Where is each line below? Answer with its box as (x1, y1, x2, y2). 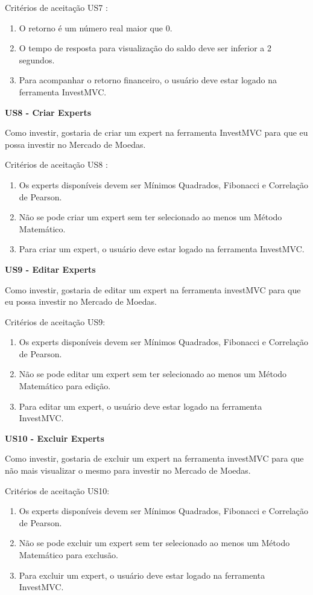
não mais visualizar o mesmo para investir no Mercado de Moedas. (5, 464, 251, 477)
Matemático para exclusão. (19, 549, 119, 561)
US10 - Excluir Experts (5, 431, 104, 444)
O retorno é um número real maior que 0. (19, 21, 172, 34)
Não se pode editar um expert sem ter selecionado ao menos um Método (19, 367, 287, 380)
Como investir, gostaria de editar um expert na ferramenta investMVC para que (5, 283, 301, 296)
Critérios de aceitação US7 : (5, 1, 108, 13)
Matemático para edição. (19, 380, 111, 392)
